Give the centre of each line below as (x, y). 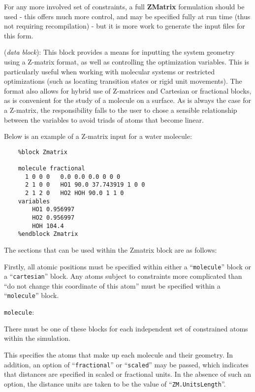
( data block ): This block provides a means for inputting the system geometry (119, 52)
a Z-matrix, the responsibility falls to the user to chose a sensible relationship (121, 110)
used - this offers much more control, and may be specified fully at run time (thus (127, 16)
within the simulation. (37, 338)
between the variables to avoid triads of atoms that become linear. (104, 119)
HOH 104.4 (48, 226)
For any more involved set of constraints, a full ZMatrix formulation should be (124, 6)
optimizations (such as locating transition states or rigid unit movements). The (123, 81)
